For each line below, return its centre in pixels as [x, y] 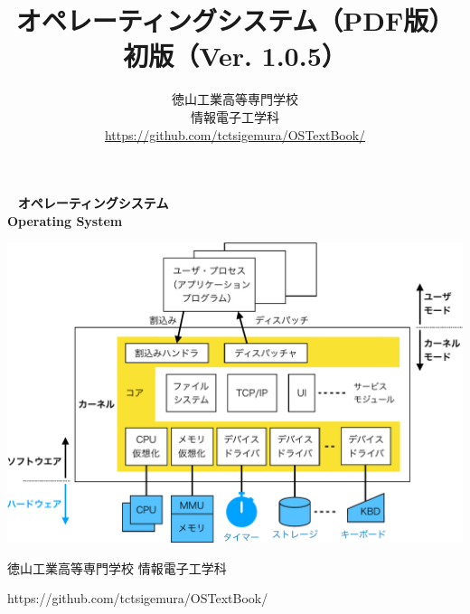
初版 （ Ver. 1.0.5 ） [235, 56]
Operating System [65, 220]
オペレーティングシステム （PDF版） [235, 20]
